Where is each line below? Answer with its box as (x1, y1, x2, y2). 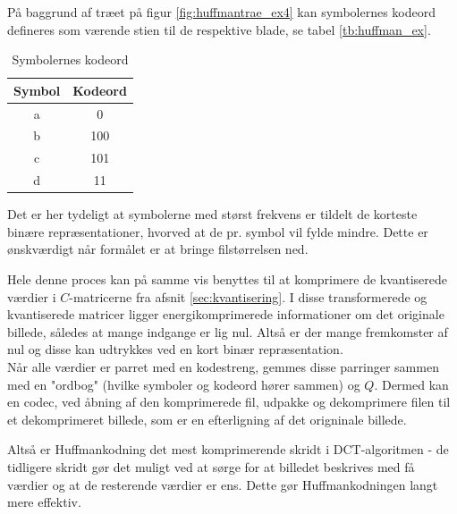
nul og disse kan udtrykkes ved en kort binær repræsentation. (7, 340, 343, 358)
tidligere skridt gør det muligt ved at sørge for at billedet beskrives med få (7, 457, 415, 476)
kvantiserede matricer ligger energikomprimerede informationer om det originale (7, 305, 444, 324)
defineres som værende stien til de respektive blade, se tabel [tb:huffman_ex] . (7, 20, 431, 38)
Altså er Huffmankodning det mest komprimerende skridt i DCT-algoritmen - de (7, 440, 449, 459)
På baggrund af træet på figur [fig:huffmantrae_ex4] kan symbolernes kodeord (7, 3, 436, 21)
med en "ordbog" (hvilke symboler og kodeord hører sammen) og (7, 375, 360, 393)
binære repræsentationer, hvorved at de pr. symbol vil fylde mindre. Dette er (7, 222, 428, 240)
